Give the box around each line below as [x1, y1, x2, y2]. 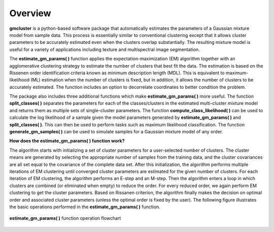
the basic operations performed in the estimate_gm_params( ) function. [9, 204, 161, 210]
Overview [9, 8, 51, 19]
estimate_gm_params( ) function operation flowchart [9, 215, 121, 221]
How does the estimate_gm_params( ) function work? [9, 138, 125, 144]
